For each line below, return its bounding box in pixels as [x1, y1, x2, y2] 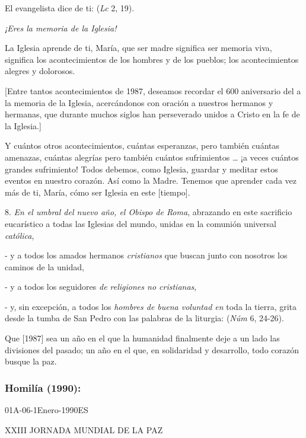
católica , [5, 229, 34, 241]
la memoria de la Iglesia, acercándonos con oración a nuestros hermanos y [5, 96, 273, 108]
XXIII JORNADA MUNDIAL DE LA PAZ [5, 423, 163, 436]
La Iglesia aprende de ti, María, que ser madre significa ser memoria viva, [5, 41, 272, 54]
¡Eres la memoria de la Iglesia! [5, 21, 117, 34]
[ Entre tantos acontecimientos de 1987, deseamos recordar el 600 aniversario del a [5, 84, 301, 97]
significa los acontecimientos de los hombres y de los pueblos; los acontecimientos [5, 53, 299, 65]
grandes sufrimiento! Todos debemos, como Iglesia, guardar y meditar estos [5, 162, 278, 175]
